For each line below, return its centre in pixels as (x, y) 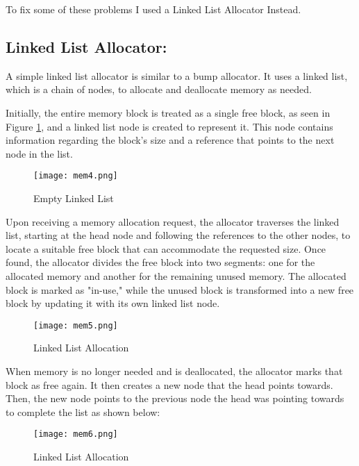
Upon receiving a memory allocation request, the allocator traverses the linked (173, 221)
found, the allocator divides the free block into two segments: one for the (160, 262)
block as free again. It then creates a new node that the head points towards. (169, 384)
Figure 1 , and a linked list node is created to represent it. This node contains (169, 126)
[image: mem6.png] (76, 434)
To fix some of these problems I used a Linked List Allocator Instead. (153, 9)
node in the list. (39, 153)
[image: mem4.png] (76, 176)
